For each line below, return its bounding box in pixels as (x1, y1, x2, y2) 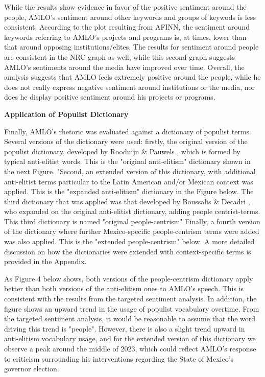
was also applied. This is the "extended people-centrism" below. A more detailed (4, 236, 255, 247)
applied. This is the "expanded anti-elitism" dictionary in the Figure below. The (4, 186, 254, 197)
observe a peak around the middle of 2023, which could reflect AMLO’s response (4, 343, 256, 354)
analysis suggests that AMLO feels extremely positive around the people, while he (4, 72, 261, 82)
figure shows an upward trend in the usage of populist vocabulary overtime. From (4, 303, 259, 314)
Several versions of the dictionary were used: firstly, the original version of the (4, 136, 248, 147)
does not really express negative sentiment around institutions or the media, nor (4, 81, 255, 92)
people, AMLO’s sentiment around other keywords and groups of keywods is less (4, 11, 256, 22)
